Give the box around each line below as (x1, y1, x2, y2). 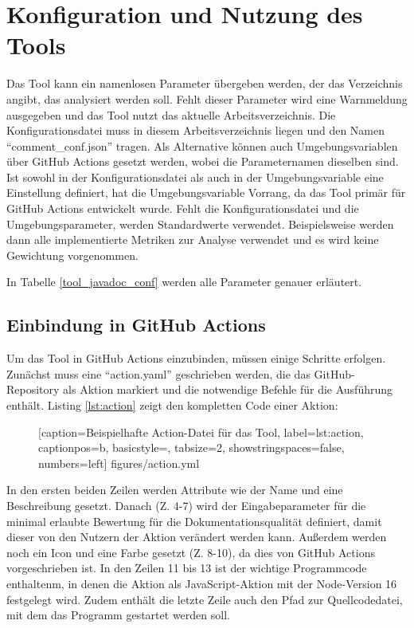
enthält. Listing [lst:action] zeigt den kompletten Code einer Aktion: (6, 397, 338, 414)
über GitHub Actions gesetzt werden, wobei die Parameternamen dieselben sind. (6, 153, 399, 170)
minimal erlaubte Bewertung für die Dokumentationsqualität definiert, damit (6, 512, 382, 529)
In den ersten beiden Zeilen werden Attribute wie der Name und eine (6, 481, 343, 498)
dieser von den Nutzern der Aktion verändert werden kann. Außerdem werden (6, 528, 387, 545)
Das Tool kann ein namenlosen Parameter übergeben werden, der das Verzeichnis (6, 75, 403, 92)
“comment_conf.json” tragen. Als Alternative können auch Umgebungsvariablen (6, 137, 398, 154)
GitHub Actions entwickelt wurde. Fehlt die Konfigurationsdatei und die (6, 200, 359, 217)
